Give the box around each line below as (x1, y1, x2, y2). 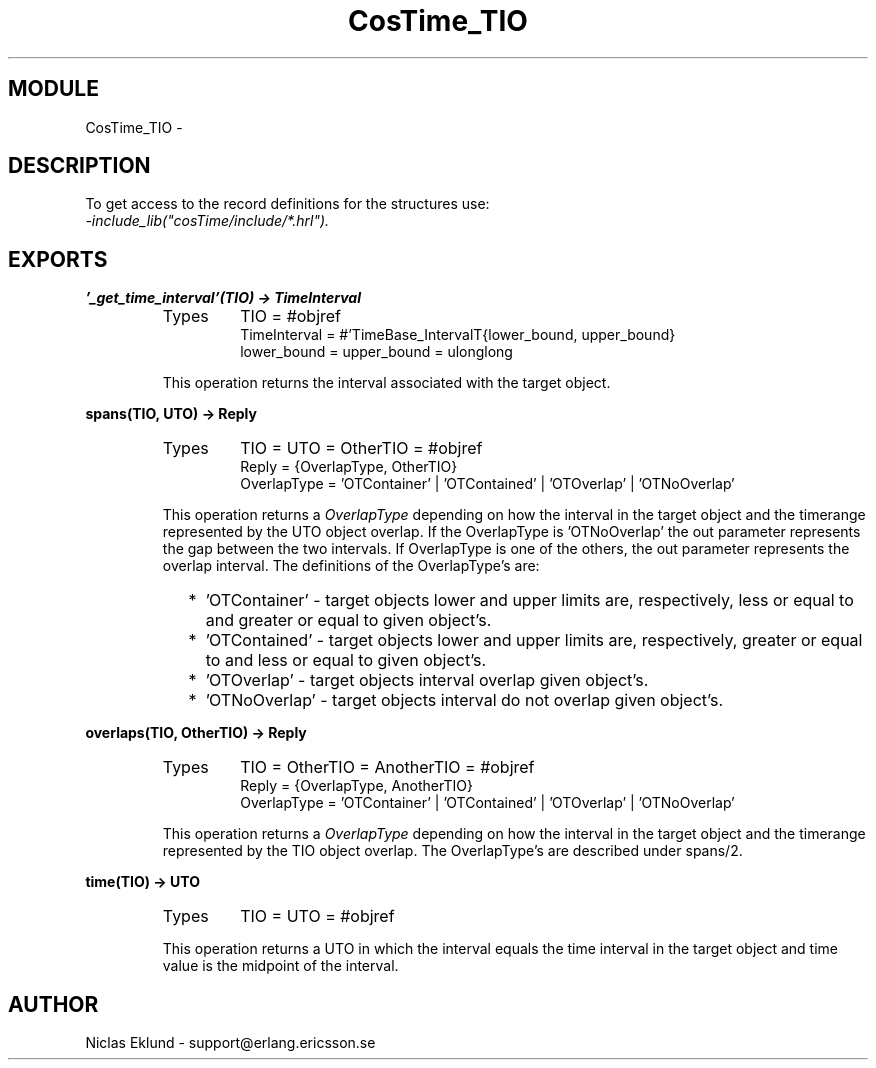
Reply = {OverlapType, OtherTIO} (240, 458, 458, 476)
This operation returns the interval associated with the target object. (162, 374, 611, 392)
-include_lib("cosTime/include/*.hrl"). (85, 212, 330, 230)
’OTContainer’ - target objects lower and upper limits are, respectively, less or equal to (205, 590, 854, 611)
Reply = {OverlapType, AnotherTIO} (240, 777, 473, 795)
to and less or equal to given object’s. (205, 650, 487, 671)
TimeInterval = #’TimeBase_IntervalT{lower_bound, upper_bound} (240, 326, 676, 344)
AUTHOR (8, 991, 99, 1017)
